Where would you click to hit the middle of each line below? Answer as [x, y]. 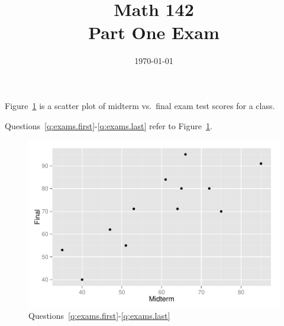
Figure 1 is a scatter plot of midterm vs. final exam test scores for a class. [140, 105]
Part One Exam [154, 32]
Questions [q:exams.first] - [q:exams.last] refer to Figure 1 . [109, 125]
